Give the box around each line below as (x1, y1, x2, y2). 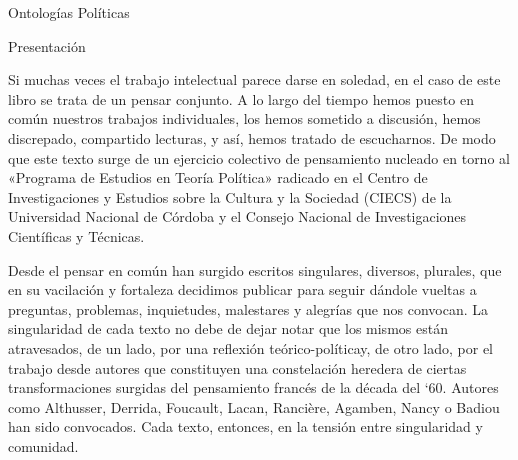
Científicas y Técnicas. (8, 225, 145, 246)
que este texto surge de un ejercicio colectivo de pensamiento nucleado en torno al (8, 147, 510, 168)
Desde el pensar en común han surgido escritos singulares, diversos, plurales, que (8, 259, 502, 280)
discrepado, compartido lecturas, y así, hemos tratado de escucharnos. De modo (8, 127, 496, 148)
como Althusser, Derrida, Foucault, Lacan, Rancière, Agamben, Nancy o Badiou (8, 396, 500, 417)
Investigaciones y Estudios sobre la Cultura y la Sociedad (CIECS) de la (8, 186, 452, 207)
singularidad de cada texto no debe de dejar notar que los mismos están (8, 318, 448, 339)
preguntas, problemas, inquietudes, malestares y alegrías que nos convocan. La (8, 298, 488, 319)
